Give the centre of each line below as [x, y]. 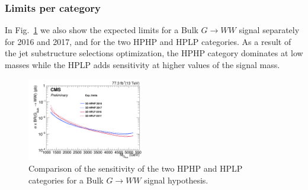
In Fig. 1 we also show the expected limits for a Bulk [102, 30]
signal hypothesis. [176, 180]
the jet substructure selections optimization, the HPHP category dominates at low [154, 53]
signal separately [269, 30]
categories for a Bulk [66, 180]
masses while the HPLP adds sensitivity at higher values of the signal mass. [142, 65]
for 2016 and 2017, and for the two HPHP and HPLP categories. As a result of [148, 41]
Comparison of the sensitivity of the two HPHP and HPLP [136, 168]
